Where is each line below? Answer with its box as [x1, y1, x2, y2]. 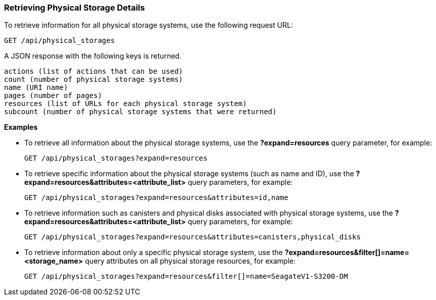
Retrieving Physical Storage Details [4, 3, 145, 13]
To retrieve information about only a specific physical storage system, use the [24, 248, 283, 257]
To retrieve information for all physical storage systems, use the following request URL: [4, 21, 293, 30]
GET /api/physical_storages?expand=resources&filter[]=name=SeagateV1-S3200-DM [24, 272, 348, 281]
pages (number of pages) [4, 91, 102, 100]
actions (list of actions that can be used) [4, 67, 183, 76]
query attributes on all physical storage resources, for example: [85, 257, 296, 266]
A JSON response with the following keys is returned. [4, 52, 182, 61]
